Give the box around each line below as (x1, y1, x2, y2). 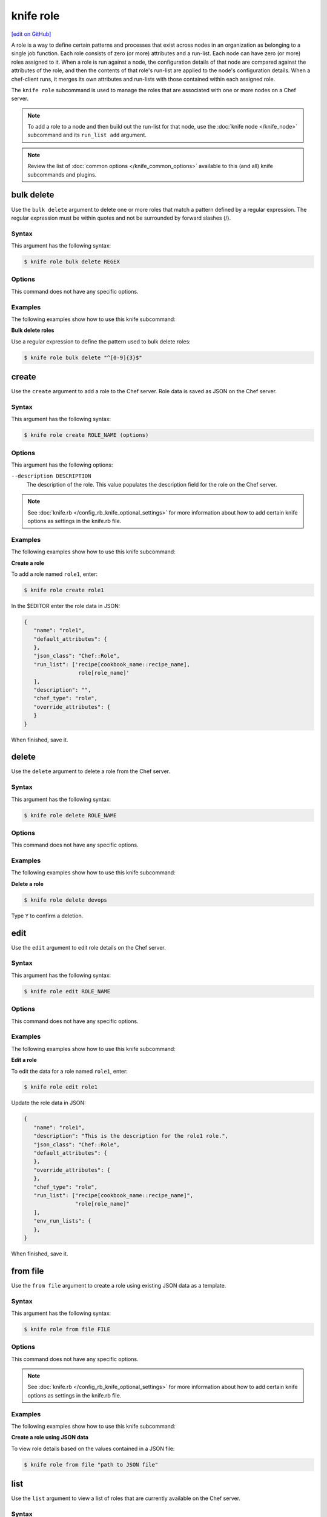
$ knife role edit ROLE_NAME (24, 988, 111, 995)
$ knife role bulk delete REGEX (24, 258, 121, 265)
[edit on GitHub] (11, 30, 51, 38)
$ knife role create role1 (24, 586, 104, 593)
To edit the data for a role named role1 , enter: (11, 1067, 128, 1075)
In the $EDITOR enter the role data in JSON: (11, 602, 121, 609)
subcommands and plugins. (27, 171, 97, 178)
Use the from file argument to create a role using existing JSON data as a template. (11, 1282, 226, 1289)
